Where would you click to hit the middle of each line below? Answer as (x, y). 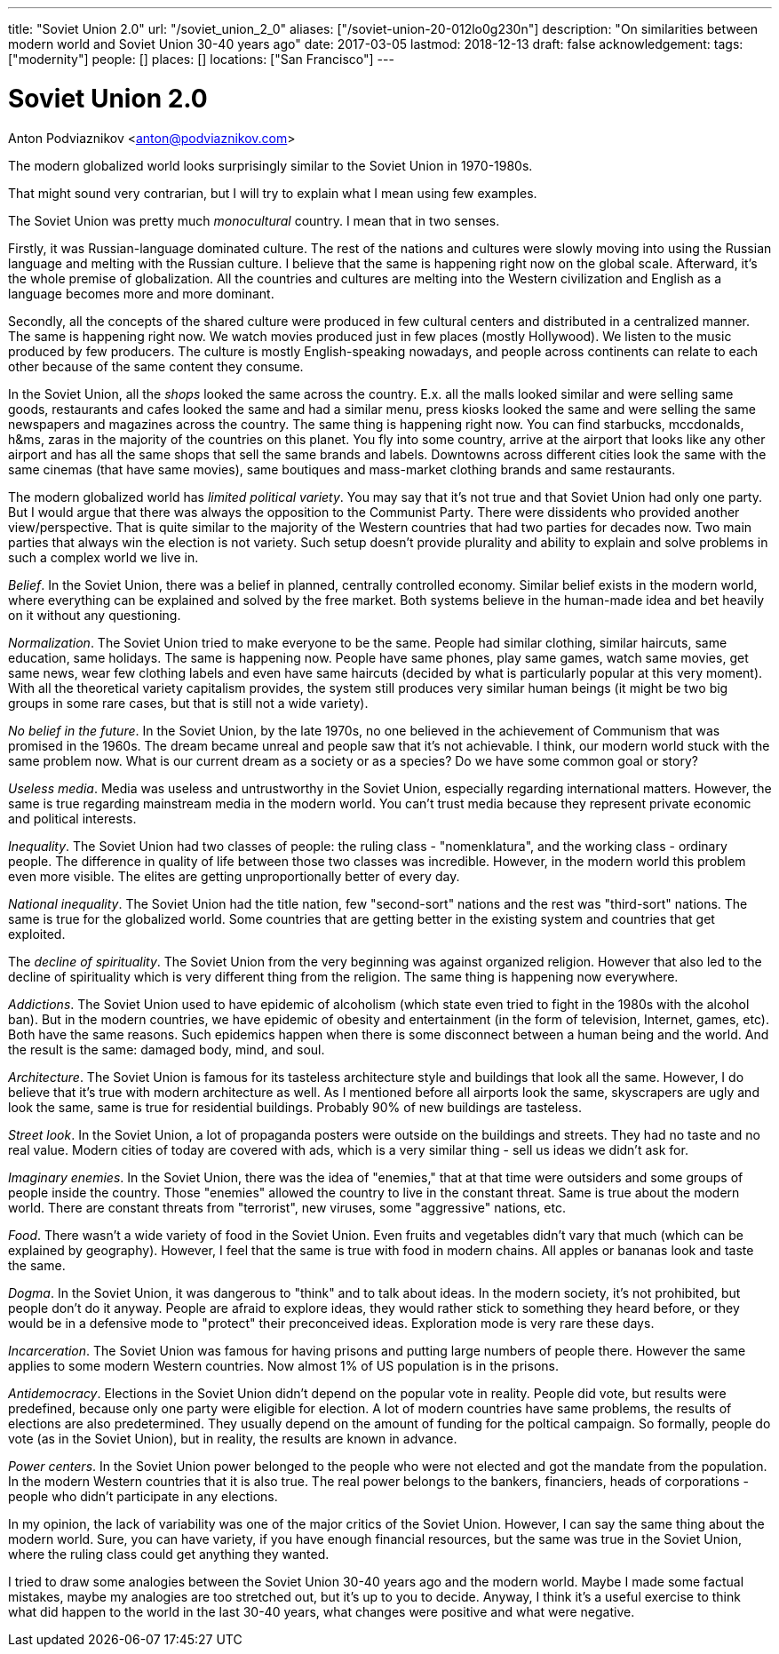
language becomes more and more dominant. (141, 293)
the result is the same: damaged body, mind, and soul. (167, 1049)
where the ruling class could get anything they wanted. (169, 1554)
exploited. (37, 934)
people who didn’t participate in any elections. (143, 1496)
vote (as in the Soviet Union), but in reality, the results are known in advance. (233, 1438)
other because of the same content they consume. (156, 366)
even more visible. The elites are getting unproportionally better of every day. (234, 876)
